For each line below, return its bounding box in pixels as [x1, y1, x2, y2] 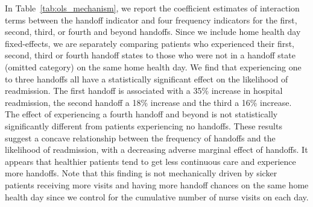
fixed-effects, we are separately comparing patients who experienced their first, [5, 37, 295, 49]
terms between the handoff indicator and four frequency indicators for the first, [5, 13, 297, 26]
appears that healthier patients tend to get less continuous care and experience [5, 155, 296, 167]
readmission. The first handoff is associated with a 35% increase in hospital [5, 84, 283, 97]
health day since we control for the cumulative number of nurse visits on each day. [5, 190, 309, 203]
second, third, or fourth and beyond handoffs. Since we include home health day [5, 25, 301, 38]
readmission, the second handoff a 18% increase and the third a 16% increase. [5, 96, 292, 108]
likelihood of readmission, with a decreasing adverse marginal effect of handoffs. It [5, 143, 308, 156]
